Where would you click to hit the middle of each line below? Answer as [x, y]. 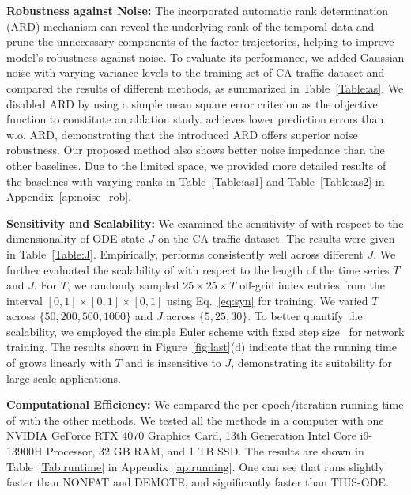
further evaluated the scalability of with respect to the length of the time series [198, 269]
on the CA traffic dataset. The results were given [276, 238]
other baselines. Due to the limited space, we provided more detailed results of [196, 165]
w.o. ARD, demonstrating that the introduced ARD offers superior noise [182, 134]
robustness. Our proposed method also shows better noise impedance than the [196, 150]
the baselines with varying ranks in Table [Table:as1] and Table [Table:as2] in [196, 181]
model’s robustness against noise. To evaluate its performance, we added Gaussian [205, 57]
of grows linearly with [59, 363]
